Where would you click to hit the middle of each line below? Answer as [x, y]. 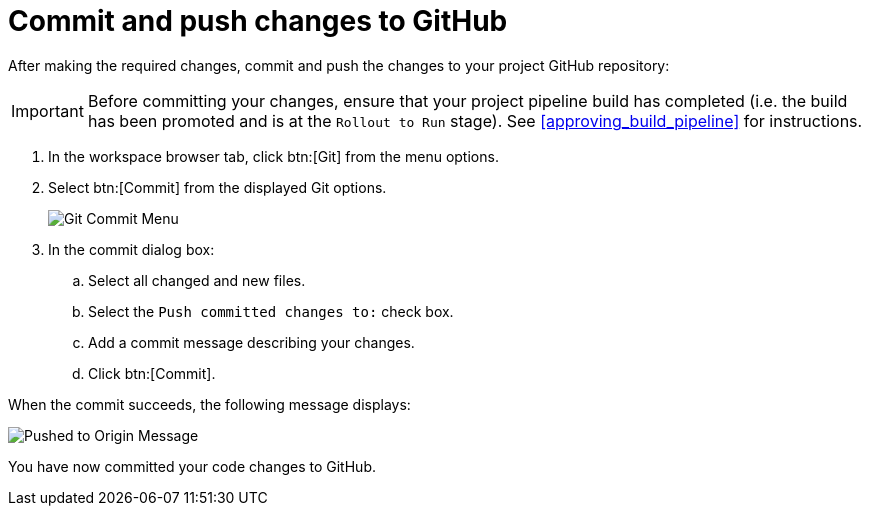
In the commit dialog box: [131, 249]
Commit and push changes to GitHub [258, 21]
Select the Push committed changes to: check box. [271, 311]
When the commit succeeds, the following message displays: [209, 404]
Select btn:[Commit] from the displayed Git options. [217, 187]
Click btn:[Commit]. [152, 373]
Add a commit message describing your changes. [251, 342]
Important [47, 110]
